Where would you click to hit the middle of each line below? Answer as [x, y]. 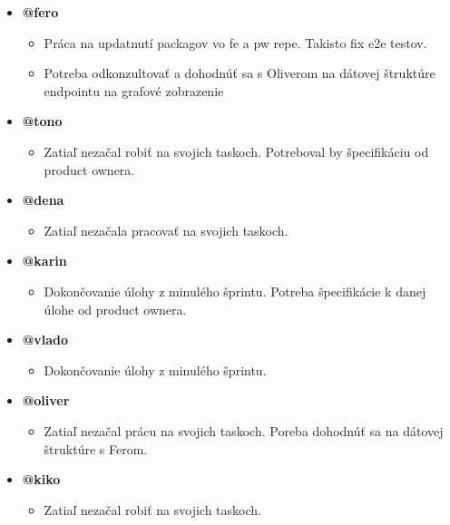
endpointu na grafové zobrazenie [134, 90]
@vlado [45, 340]
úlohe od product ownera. [115, 309]
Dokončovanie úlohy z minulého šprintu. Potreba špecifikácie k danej [235, 291]
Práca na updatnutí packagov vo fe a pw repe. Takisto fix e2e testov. [235, 42]
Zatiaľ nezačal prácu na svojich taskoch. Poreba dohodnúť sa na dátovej [244, 430]
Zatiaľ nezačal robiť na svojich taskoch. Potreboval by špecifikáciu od [236, 151]
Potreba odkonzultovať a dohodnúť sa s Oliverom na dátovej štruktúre [240, 73]
